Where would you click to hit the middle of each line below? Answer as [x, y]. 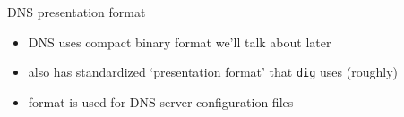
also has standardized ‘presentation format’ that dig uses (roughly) [213, 72]
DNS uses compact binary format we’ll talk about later [180, 42]
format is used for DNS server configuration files [161, 101]
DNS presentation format [77, 12]
